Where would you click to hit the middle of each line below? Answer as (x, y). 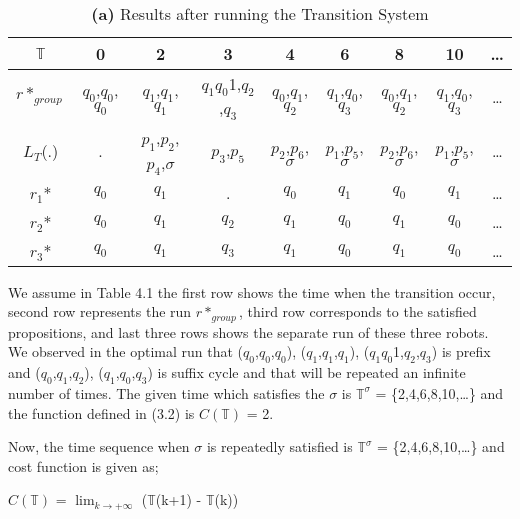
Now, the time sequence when (99, 446)
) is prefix (461, 351)
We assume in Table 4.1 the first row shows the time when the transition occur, (252, 291)
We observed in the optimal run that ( (126, 351)
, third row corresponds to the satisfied (358, 311)
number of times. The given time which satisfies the (166, 392)
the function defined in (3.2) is (101, 412)
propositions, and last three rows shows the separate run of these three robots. (248, 331)
